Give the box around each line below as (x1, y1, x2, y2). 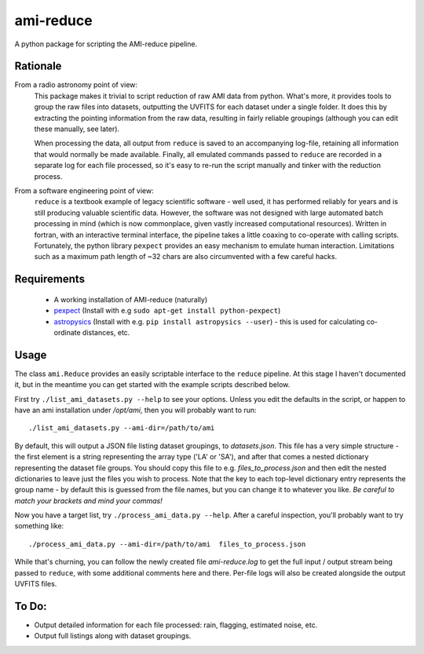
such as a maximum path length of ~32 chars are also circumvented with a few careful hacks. (34, 252, 338, 261)
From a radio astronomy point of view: (14, 80, 137, 90)
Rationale (14, 60, 62, 73)
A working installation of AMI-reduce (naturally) (53, 294, 208, 304)
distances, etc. (82, 327, 130, 337)
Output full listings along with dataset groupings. (34, 631, 192, 641)
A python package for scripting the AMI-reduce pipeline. (14, 39, 198, 49)
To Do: (14, 599, 47, 612)
